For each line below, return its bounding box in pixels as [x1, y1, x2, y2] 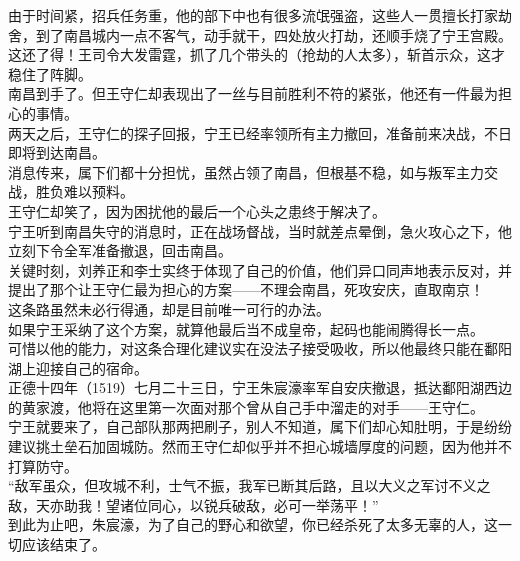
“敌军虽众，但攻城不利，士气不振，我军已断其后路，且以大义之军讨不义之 [8, 475, 491, 496]
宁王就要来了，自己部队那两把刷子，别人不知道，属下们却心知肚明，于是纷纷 [8, 416, 512, 437]
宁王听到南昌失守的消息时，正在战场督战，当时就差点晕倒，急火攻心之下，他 [8, 220, 512, 241]
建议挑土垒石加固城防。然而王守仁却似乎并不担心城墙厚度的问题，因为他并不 [8, 436, 512, 457]
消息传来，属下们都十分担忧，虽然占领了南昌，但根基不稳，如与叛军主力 [8, 161, 484, 182]
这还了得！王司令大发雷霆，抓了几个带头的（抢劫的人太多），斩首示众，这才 [8, 44, 505, 65]
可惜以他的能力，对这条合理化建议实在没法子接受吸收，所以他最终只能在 [8, 338, 484, 359]
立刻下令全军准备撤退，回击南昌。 [8, 240, 232, 261]
